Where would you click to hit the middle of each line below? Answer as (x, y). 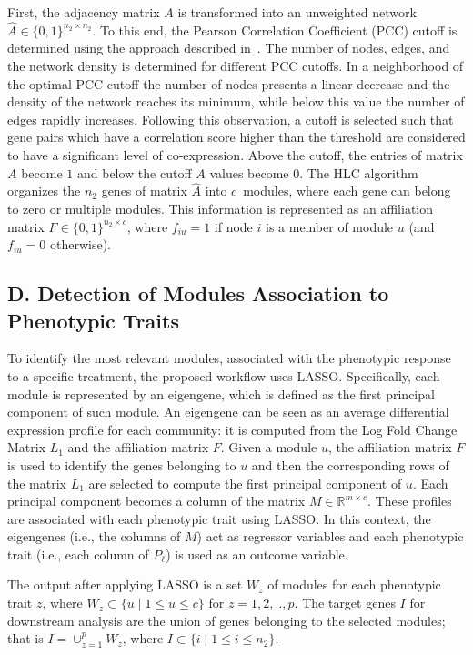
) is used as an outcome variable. (257, 554)
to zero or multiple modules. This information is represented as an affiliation (221, 208)
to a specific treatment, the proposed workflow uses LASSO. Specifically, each (224, 375)
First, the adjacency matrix (84, 12)
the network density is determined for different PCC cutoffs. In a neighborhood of (236, 65)
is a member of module (329, 226)
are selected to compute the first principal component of (245, 483)
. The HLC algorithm (359, 172)
